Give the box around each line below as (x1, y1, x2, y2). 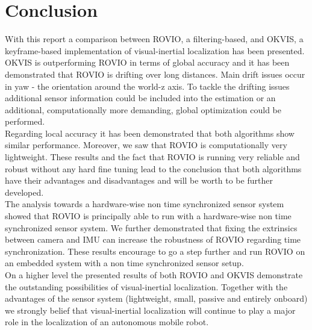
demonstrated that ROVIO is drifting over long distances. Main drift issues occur (5, 67, 305, 80)
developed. (5, 185, 44, 198)
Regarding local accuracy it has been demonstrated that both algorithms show (5, 126, 295, 139)
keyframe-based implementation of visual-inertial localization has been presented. (5, 44, 305, 57)
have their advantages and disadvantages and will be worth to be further (5, 174, 273, 187)
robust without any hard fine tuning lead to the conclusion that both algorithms (5, 162, 302, 175)
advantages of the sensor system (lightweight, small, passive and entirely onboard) (5, 292, 308, 305)
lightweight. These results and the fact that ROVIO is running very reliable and (5, 151, 300, 163)
